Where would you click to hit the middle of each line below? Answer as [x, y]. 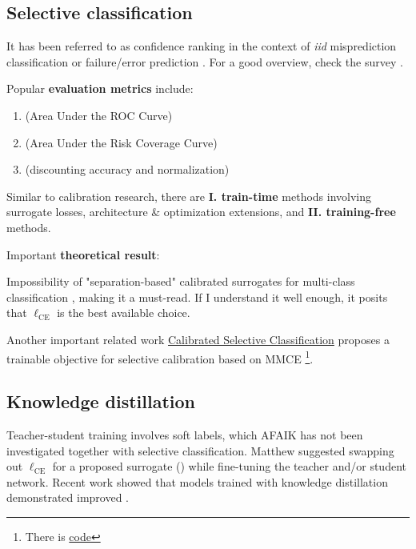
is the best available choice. [124, 313]
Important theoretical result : [83, 254]
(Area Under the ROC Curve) [99, 115]
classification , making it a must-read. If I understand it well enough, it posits [197, 297]
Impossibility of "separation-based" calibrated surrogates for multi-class [181, 281]
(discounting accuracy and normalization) [127, 169]
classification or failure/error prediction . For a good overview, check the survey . [205, 61]
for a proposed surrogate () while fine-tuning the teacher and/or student [229, 466]
